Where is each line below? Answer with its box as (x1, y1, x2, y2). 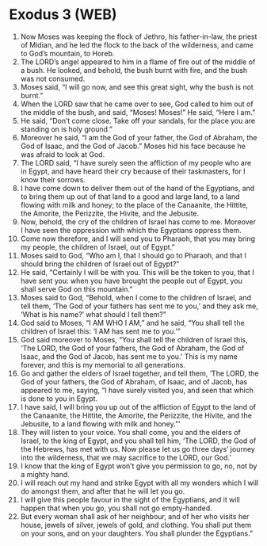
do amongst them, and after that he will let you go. (20, 486, 185, 496)
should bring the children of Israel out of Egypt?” (20, 259, 180, 269)
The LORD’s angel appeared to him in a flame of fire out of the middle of (20, 57, 256, 67)
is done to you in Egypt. (20, 394, 98, 403)
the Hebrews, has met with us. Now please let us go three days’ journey (20, 444, 256, 453)
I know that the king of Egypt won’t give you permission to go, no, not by (20, 461, 257, 471)
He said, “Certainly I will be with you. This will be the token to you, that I (20, 267, 254, 277)
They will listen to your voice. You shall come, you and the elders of (20, 427, 241, 437)
